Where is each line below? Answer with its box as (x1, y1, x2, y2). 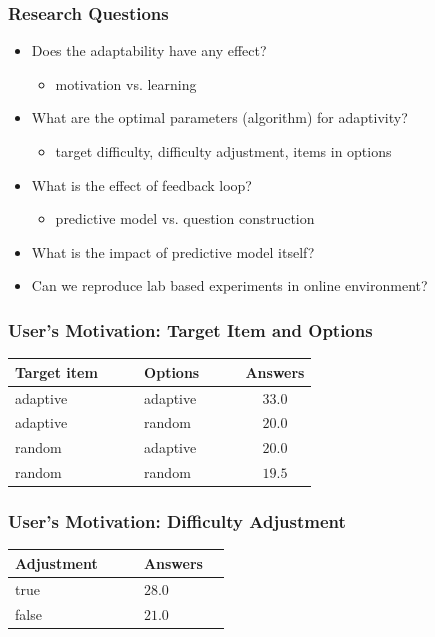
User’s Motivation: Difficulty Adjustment (8, 509, 346, 534)
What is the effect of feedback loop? (31, 174, 252, 195)
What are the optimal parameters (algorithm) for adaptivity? (31, 107, 408, 128)
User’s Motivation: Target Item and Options (8, 317, 373, 342)
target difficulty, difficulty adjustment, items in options (55, 141, 392, 161)
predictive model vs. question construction (55, 208, 315, 229)
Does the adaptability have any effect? (31, 40, 267, 61)
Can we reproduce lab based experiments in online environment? (31, 275, 428, 296)
